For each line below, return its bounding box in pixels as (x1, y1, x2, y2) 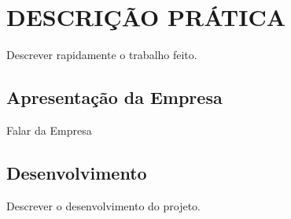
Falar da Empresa (6, 121, 92, 138)
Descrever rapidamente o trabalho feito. (6, 46, 197, 63)
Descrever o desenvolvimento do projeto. (6, 197, 201, 213)
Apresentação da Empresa (6, 85, 223, 109)
